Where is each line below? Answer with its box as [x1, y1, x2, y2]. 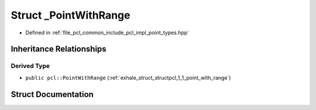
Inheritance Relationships [11, 44, 107, 54]
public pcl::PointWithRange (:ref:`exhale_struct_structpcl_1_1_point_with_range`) [25, 74, 231, 81]
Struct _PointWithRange [11, 9, 130, 22]
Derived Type [11, 62, 50, 70]
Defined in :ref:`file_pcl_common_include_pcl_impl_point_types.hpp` [25, 29, 190, 36]
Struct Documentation [11, 89, 94, 99]
